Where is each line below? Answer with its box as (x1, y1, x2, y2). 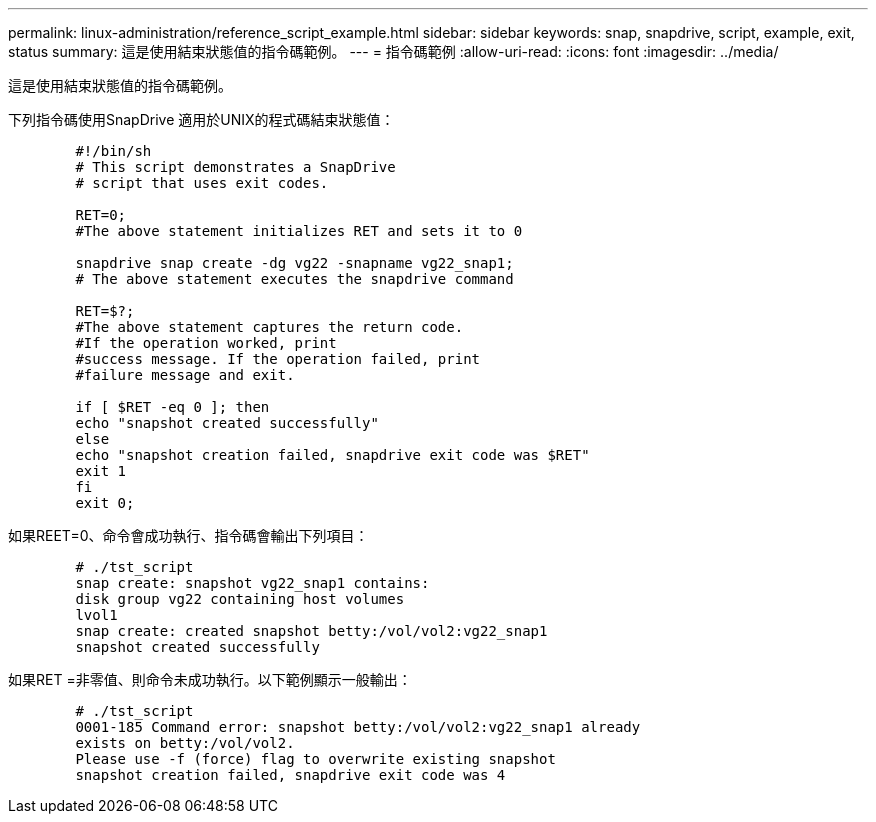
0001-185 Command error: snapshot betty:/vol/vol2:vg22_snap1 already (75, 719, 641, 735)
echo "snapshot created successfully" (75, 415, 379, 431)
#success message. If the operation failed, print (75, 351, 481, 367)
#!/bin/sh (75, 143, 152, 159)
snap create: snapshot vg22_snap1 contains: (75, 575, 430, 591)
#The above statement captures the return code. (75, 319, 464, 335)
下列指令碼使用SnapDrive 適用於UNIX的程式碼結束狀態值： (8, 111, 395, 128)
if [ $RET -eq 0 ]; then (75, 399, 270, 415)
